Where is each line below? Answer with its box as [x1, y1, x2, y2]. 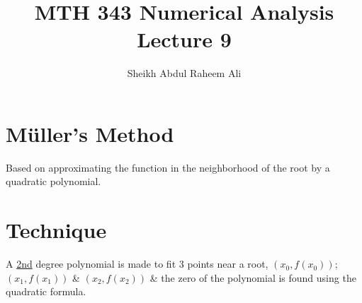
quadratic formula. [6, 284, 86, 299]
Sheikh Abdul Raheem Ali [127, 66, 242, 81]
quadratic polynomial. [6, 174, 101, 189]
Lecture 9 [137, 25, 232, 54]
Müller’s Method [6, 119, 174, 148]
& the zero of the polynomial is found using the [149, 270, 356, 285]
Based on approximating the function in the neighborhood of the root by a [6, 160, 330, 174]
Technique [6, 215, 107, 244]
